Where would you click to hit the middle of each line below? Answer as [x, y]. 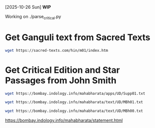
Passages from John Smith [61, 80]
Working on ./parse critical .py [33, 17]
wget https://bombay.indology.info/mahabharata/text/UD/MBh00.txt [74, 111]
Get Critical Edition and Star [63, 70]
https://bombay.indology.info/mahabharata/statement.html [64, 120]
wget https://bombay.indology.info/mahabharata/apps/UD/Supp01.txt [75, 93]
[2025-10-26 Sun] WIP [28, 7]
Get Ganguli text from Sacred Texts [78, 37]
